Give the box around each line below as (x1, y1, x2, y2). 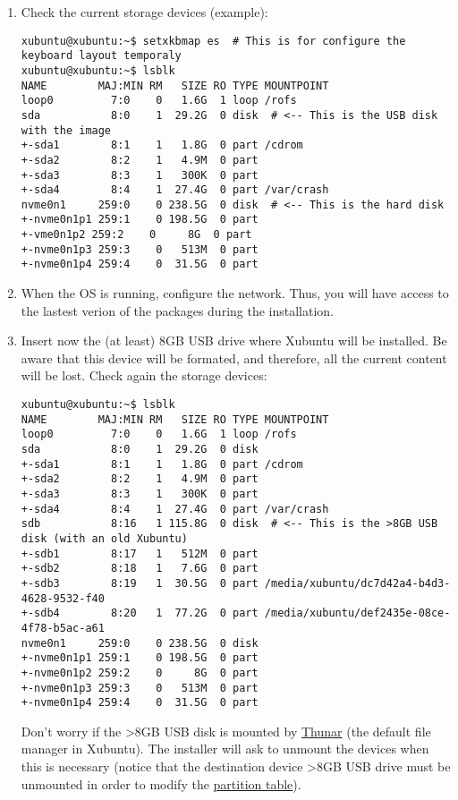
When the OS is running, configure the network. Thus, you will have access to (21, 284, 449, 302)
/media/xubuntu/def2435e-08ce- (264, 607, 451, 620)
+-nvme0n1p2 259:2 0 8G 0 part (21, 666, 259, 679)
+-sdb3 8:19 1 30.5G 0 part (21, 576, 259, 590)
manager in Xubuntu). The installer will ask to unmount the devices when (21, 739, 429, 758)
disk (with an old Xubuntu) (21, 532, 188, 545)
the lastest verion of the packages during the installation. (21, 301, 335, 319)
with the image (21, 123, 112, 137)
